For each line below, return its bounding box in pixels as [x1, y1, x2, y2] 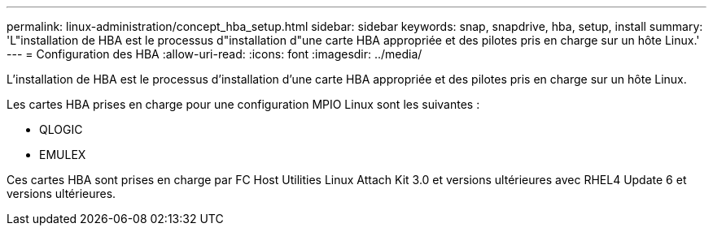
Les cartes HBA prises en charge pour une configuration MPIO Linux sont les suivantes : [7, 97, 480, 111]
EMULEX [39, 148, 86, 161]
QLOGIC [39, 122, 83, 136]
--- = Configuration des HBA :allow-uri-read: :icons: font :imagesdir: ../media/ [7, 47, 422, 61]
